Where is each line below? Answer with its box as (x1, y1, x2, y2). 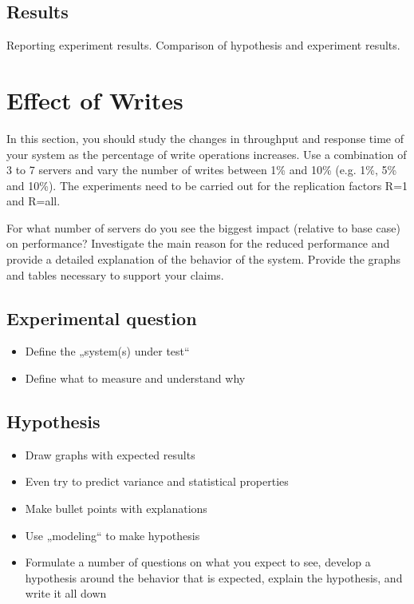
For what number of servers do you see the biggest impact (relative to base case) (6, 219, 400, 236)
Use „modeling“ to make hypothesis (25, 527, 200, 543)
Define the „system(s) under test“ (25, 343, 190, 360)
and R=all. (6, 193, 61, 209)
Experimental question (6, 305, 197, 330)
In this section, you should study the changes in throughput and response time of (6, 129, 404, 146)
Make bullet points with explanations (25, 500, 207, 517)
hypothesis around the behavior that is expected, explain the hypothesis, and (25, 569, 403, 586)
